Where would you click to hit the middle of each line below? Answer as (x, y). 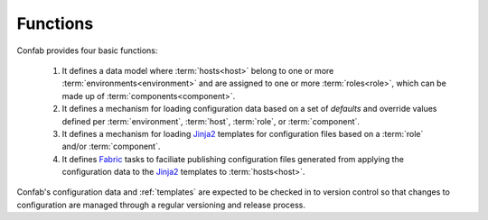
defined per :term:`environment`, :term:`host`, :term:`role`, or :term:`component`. (211, 121)
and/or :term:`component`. (111, 147)
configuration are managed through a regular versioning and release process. (161, 205)
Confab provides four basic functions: (87, 50)
